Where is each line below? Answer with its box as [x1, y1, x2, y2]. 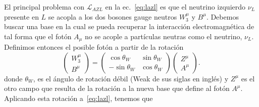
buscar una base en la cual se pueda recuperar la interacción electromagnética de [4, 21, 254, 32]
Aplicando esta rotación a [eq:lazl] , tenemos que [4, 93, 153, 103]
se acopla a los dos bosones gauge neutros [48, 11, 177, 22]
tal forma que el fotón [4, 31, 72, 41]
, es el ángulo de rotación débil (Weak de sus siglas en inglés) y [33, 73, 229, 83]
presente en [4, 11, 39, 22]
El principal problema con [4, 2, 84, 12]
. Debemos [206, 11, 239, 22]
